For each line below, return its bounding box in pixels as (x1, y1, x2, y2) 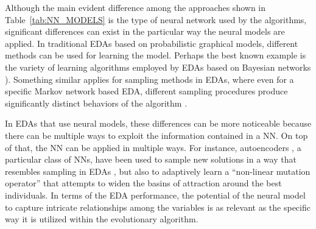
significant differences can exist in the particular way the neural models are (5, 25, 285, 38)
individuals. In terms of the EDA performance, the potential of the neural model (5, 188, 306, 201)
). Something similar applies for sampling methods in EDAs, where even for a (5, 72, 294, 85)
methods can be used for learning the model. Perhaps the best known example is (5, 49, 306, 62)
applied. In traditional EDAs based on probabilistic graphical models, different (5, 37, 298, 49)
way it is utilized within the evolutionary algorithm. (5, 213, 198, 225)
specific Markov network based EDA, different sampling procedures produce (5, 85, 288, 97)
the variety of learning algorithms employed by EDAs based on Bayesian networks (5, 60, 311, 73)
